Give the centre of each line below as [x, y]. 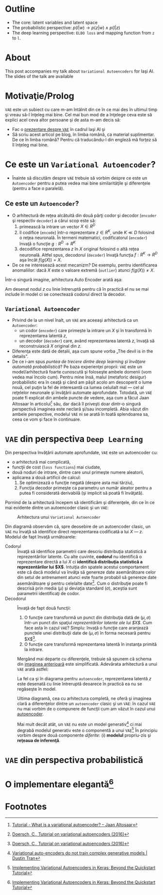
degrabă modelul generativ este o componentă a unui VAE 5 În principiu [87, 730]
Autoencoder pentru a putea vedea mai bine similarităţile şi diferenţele [81, 183]
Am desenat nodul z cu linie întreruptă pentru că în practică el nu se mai [77, 289]
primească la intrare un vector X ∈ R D [57, 226]
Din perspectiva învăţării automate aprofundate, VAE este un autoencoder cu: [81, 452]
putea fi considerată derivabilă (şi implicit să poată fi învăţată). [81, 493]
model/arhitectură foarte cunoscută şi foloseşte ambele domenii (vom [82, 372]
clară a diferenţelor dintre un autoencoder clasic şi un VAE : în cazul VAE [87, 703]
